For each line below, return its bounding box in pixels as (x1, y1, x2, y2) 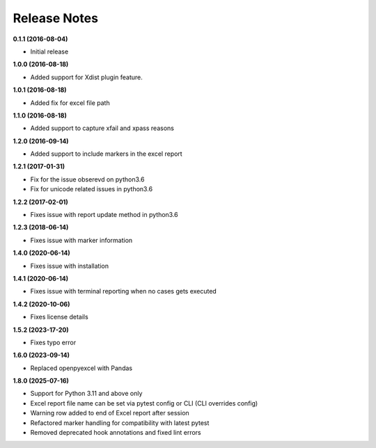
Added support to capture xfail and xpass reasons (30, 124, 174, 132)
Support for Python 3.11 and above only (30, 390, 143, 398)
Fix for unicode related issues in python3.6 (30, 185, 153, 193)
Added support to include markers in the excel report (30, 150, 182, 158)
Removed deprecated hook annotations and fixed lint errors (30, 429, 201, 437)
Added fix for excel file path (30, 98, 111, 107)
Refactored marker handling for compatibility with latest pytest (30, 418, 210, 427)
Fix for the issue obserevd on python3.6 (30, 175, 145, 184)
